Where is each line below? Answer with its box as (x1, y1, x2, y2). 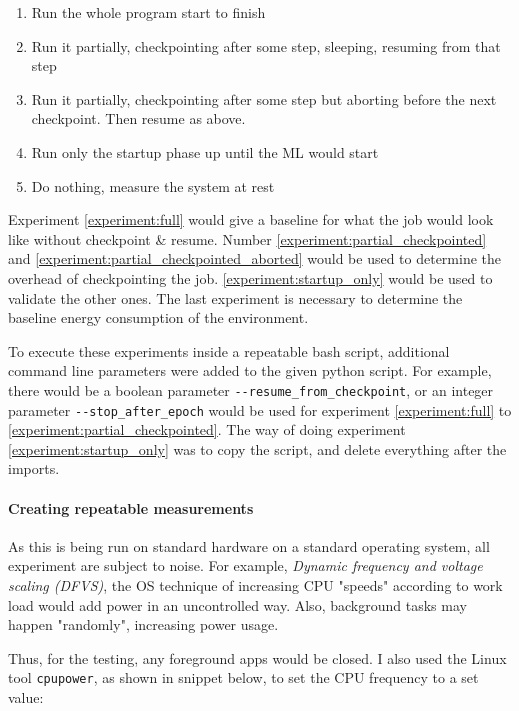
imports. (8, 458, 60, 479)
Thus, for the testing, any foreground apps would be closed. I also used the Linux (8, 647, 507, 668)
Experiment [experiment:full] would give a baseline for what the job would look (8, 209, 494, 230)
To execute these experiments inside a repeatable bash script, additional (8, 340, 450, 361)
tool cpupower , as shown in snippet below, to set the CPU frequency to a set (8, 667, 479, 688)
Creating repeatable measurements (8, 497, 254, 518)
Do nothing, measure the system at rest (31, 175, 275, 196)
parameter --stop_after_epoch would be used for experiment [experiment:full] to (8, 399, 512, 420)
